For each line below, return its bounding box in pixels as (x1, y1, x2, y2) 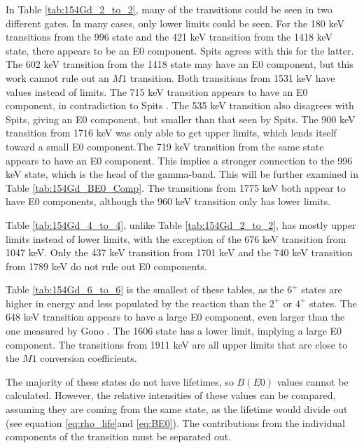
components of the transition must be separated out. (6, 429, 231, 444)
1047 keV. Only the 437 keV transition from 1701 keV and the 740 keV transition (6, 245, 353, 260)
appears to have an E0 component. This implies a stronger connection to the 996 (6, 153, 353, 167)
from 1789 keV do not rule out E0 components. (6, 258, 207, 273)
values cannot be (276, 374, 349, 388)
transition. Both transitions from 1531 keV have (129, 70, 335, 85)
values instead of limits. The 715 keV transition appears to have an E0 (6, 84, 308, 99)
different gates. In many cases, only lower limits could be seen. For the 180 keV (6, 15, 345, 30)
